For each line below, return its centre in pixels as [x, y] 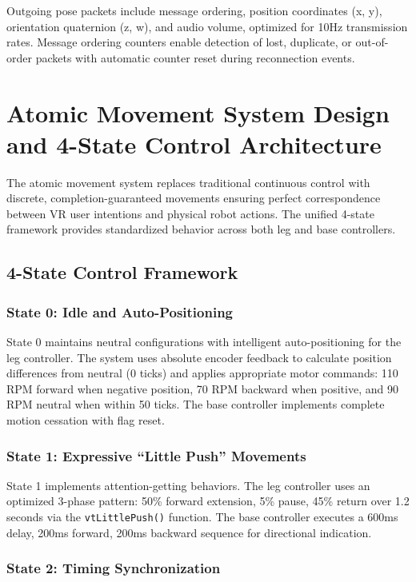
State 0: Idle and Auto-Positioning [120, 311]
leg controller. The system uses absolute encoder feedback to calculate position [199, 357]
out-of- [372, 42]
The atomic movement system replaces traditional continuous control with [188, 182]
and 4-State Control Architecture [194, 144]
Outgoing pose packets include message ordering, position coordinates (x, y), [194, 10]
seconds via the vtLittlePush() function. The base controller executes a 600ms [202, 517]
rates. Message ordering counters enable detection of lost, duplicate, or [179, 42]
